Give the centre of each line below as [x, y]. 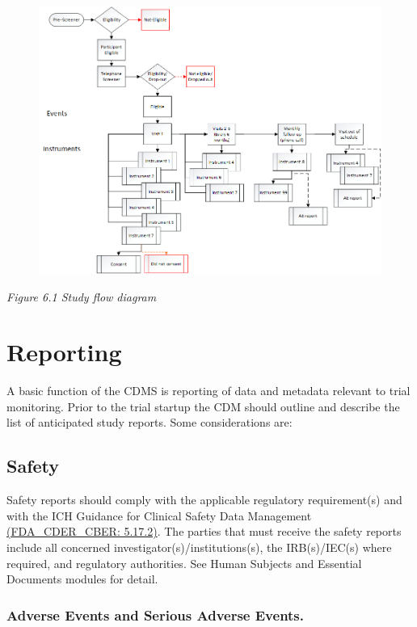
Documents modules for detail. [82, 579]
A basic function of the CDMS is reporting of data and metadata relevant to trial [208, 391]
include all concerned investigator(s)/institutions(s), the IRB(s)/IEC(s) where [199, 547]
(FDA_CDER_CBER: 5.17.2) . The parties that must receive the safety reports [204, 531]
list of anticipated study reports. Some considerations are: [150, 422]
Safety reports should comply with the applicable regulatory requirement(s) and [204, 500]
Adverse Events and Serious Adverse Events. [156, 614]
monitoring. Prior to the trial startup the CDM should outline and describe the [203, 406]
